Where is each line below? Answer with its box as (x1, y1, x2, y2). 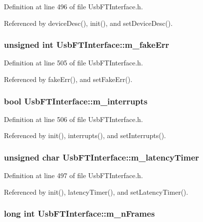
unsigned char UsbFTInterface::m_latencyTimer (4, 151, 199, 163)
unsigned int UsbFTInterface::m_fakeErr (4, 39, 169, 51)
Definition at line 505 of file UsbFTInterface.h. (4, 58, 143, 68)
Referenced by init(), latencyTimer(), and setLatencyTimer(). (4, 186, 188, 197)
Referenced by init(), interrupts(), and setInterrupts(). (4, 130, 166, 141)
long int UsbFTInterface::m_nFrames (4, 207, 155, 220)
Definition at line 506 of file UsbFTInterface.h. (4, 114, 143, 124)
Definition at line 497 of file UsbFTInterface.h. (4, 170, 143, 181)
